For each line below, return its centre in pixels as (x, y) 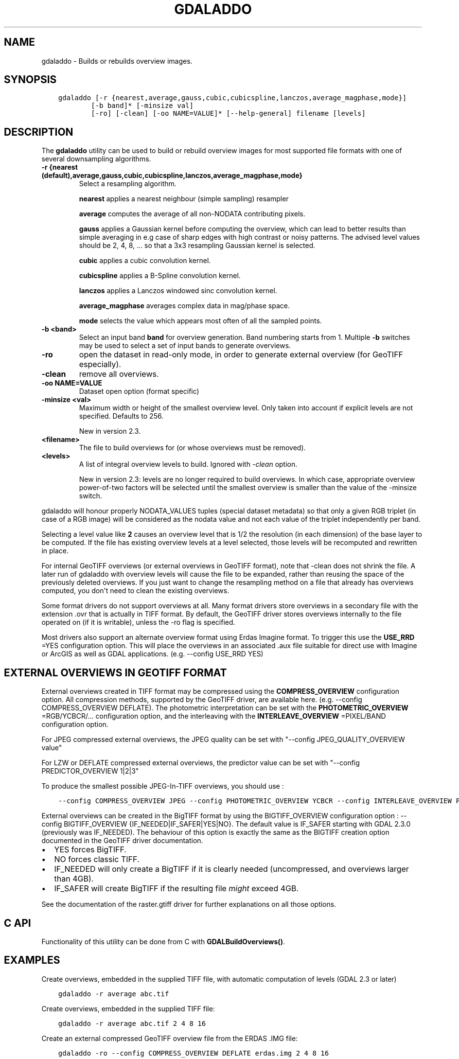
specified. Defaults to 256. (121, 416)
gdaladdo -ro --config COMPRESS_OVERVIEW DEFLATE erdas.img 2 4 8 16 (194, 1053)
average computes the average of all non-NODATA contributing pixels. (192, 214)
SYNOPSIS (30, 80)
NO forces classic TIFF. (97, 859)
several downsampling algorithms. (96, 159)
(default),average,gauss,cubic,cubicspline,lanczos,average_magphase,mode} (172, 176)
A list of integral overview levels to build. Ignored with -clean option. (188, 464)
